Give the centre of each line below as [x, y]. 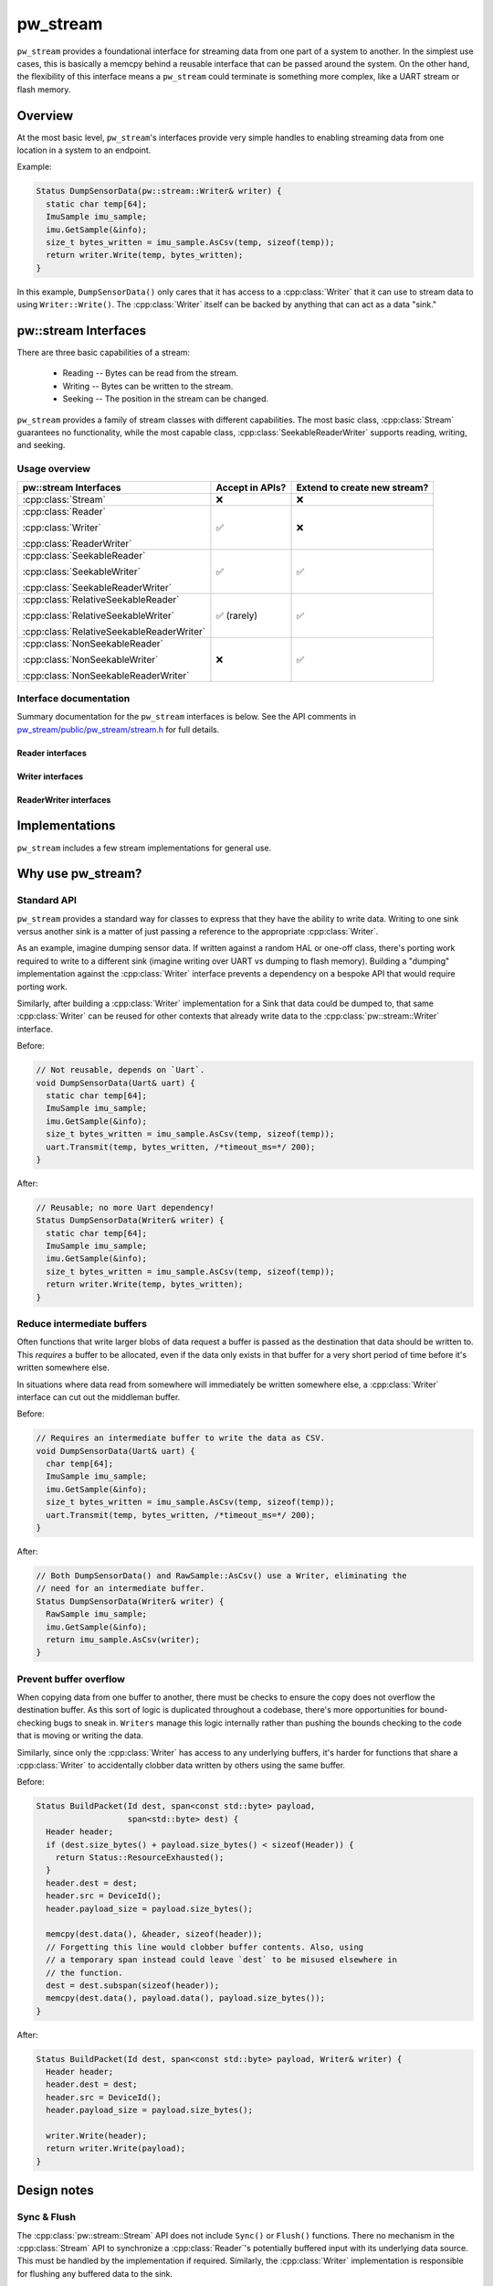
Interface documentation [73, 698]
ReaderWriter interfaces [64, 799]
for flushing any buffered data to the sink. [95, 2273]
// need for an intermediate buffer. [121, 1588]
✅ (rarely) [237, 615]
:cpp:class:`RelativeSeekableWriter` [99, 615]
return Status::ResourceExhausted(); [140, 1857]
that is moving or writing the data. [80, 1736]
